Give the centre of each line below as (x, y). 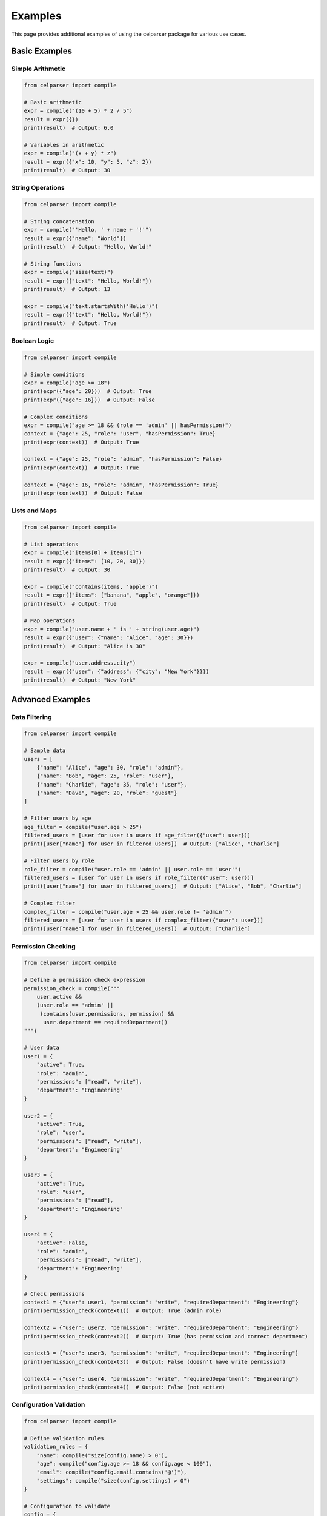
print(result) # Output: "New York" (80, 680)
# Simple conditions (54, 374)
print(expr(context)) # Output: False (83, 493)
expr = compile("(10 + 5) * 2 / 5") (78, 111)
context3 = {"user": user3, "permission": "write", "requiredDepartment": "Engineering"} (161, 1353)
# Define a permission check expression (84, 980)
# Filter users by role (59, 861)
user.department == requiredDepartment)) (105, 1022)
